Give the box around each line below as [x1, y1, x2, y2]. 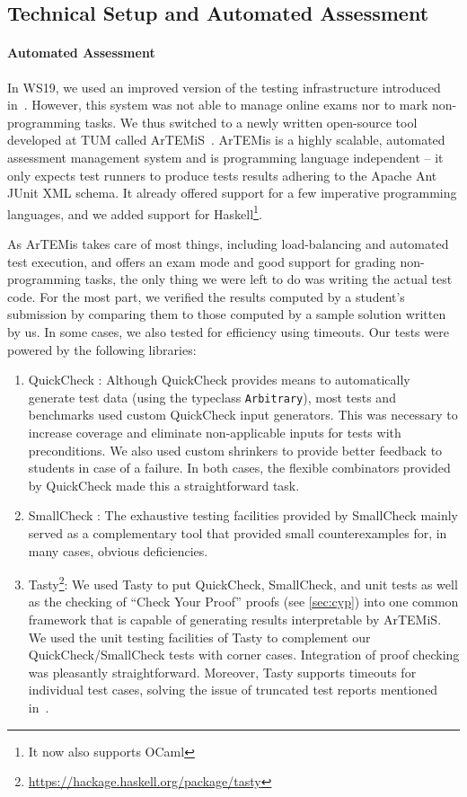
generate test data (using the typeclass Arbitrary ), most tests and [28, 387, 396, 406]
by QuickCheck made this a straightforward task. [28, 475, 300, 494]
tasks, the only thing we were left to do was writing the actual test [84, 270, 453, 288]
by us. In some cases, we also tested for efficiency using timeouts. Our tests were [7, 322, 449, 341]
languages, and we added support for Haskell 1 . [7, 201, 262, 223]
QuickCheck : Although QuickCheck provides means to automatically [28, 370, 410, 389]
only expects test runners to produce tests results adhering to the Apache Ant [7, 165, 437, 184]
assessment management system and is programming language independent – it [7, 147, 444, 166]
